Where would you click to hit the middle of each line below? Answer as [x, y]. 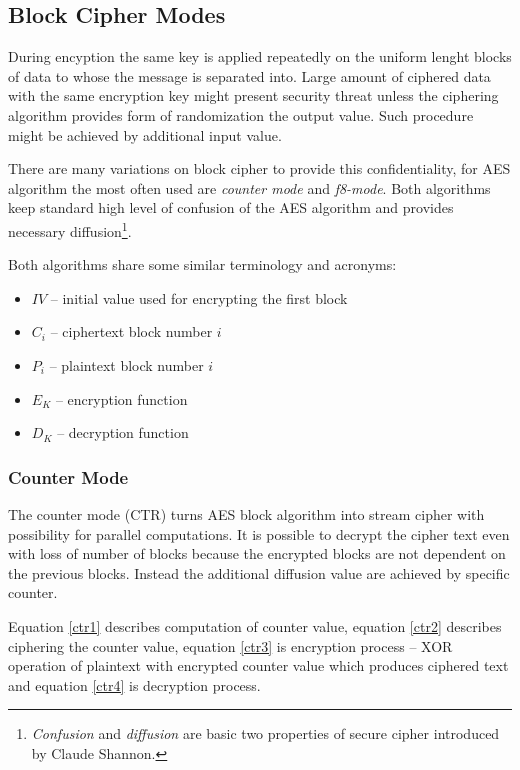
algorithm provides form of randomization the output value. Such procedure [241, 114]
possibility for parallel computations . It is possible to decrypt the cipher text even [259, 533]
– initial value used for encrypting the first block [199, 297]
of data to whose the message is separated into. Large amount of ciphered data [249, 75]
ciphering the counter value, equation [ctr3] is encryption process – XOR [230, 645]
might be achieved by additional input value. [145, 134]
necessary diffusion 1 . [70, 229]
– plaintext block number [126, 364]
